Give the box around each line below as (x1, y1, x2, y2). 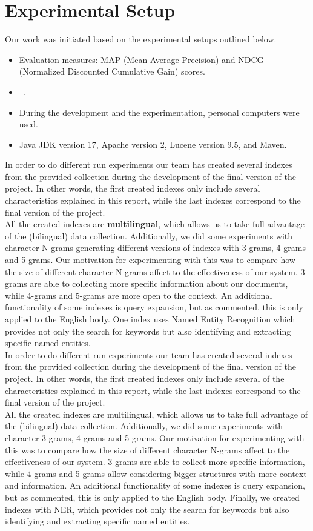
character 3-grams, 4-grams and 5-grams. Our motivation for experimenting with (5, 431, 305, 444)
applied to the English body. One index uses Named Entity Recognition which (5, 313, 295, 325)
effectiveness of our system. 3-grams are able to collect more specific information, (5, 455, 305, 468)
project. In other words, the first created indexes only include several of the (5, 372, 285, 384)
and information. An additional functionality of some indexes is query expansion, (5, 479, 305, 492)
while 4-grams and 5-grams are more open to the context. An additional (5, 289, 272, 301)
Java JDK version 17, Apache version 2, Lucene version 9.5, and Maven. (19, 138, 287, 150)
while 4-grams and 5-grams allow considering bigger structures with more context (5, 467, 307, 479)
